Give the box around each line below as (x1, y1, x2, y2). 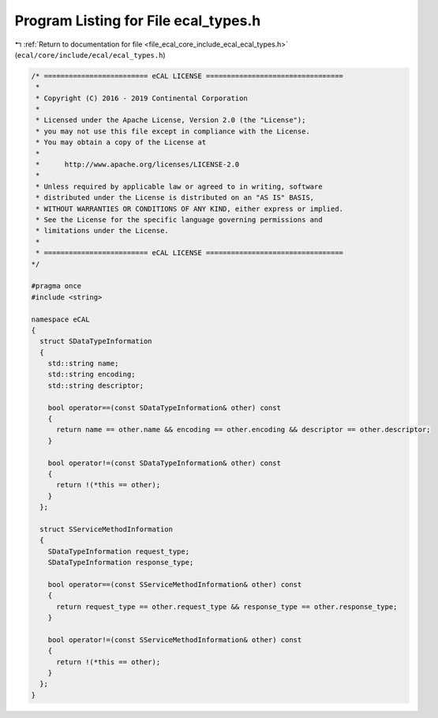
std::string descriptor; (47, 381, 144, 390)
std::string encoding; (47, 370, 136, 379)
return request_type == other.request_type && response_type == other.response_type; (56, 602, 398, 611)
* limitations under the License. (36, 226, 169, 235)
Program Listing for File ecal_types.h (14, 12, 261, 29)
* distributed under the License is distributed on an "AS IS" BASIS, (36, 194, 315, 202)
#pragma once (31, 281, 82, 291)
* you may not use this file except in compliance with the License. (36, 126, 311, 136)
